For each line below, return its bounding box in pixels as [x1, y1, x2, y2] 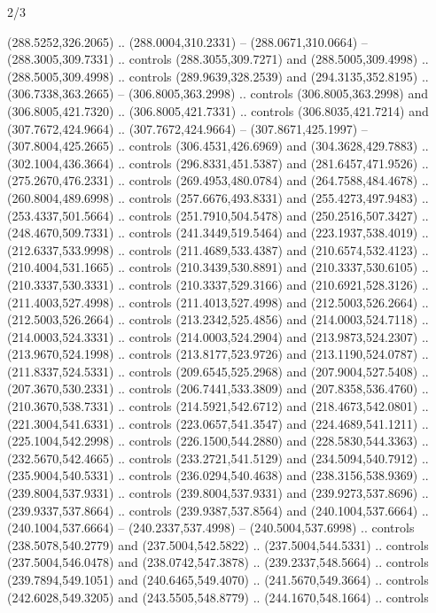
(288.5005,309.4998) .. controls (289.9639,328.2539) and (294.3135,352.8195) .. [7, 66, 429, 85]
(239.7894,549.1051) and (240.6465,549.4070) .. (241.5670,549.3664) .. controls [7, 570, 429, 588]
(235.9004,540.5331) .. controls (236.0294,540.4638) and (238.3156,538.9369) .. [7, 466, 429, 485]
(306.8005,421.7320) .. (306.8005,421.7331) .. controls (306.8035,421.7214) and [7, 101, 429, 120]
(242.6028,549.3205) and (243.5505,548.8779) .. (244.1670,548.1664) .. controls [7, 587, 429, 606]
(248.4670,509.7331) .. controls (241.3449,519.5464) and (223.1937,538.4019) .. [7, 223, 429, 242]
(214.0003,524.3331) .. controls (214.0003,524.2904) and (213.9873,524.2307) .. [7, 327, 429, 345]
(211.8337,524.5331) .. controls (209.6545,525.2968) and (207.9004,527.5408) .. [7, 361, 429, 380]
